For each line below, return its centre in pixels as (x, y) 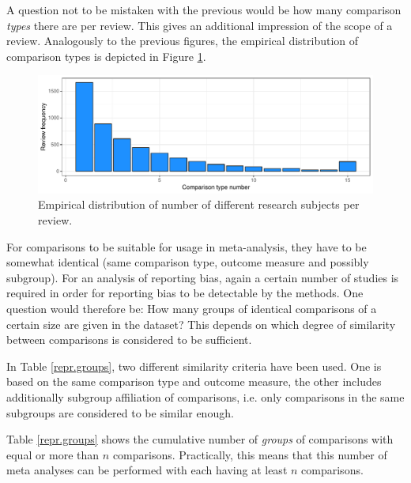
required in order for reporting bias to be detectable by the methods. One (185, 293)
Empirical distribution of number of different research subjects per (199, 204)
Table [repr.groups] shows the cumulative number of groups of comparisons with (200, 439)
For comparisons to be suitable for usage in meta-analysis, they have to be (187, 246)
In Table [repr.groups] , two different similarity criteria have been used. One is (194, 366)
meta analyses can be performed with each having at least (147, 470)
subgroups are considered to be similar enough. (120, 412)
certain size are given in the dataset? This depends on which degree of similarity (201, 324)
